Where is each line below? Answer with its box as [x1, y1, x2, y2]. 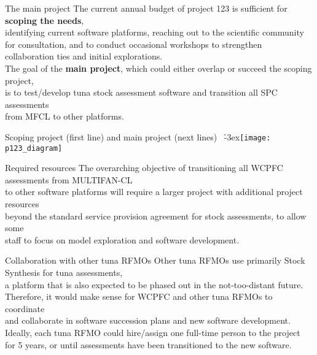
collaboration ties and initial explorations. [5, 50, 163, 63]
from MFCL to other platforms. [5, 110, 124, 123]
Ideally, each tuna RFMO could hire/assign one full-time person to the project [5, 326, 300, 338]
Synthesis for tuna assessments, [5, 266, 123, 278]
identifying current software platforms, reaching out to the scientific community [5, 26, 304, 39]
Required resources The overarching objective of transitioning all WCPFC [5, 161, 283, 174]
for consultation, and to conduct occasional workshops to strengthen [5, 37, 262, 50]
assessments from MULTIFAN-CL [5, 173, 133, 186]
